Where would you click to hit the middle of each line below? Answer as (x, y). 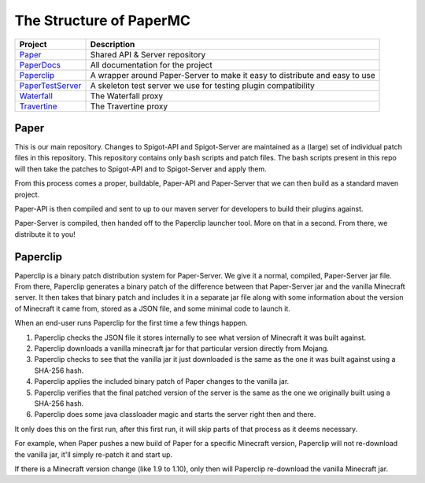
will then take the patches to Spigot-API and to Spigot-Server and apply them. (140, 168)
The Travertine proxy (129, 106)
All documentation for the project (151, 65)
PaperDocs (40, 65)
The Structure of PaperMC (102, 20)
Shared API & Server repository (148, 54)
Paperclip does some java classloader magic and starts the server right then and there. (175, 415)
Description (113, 44)
